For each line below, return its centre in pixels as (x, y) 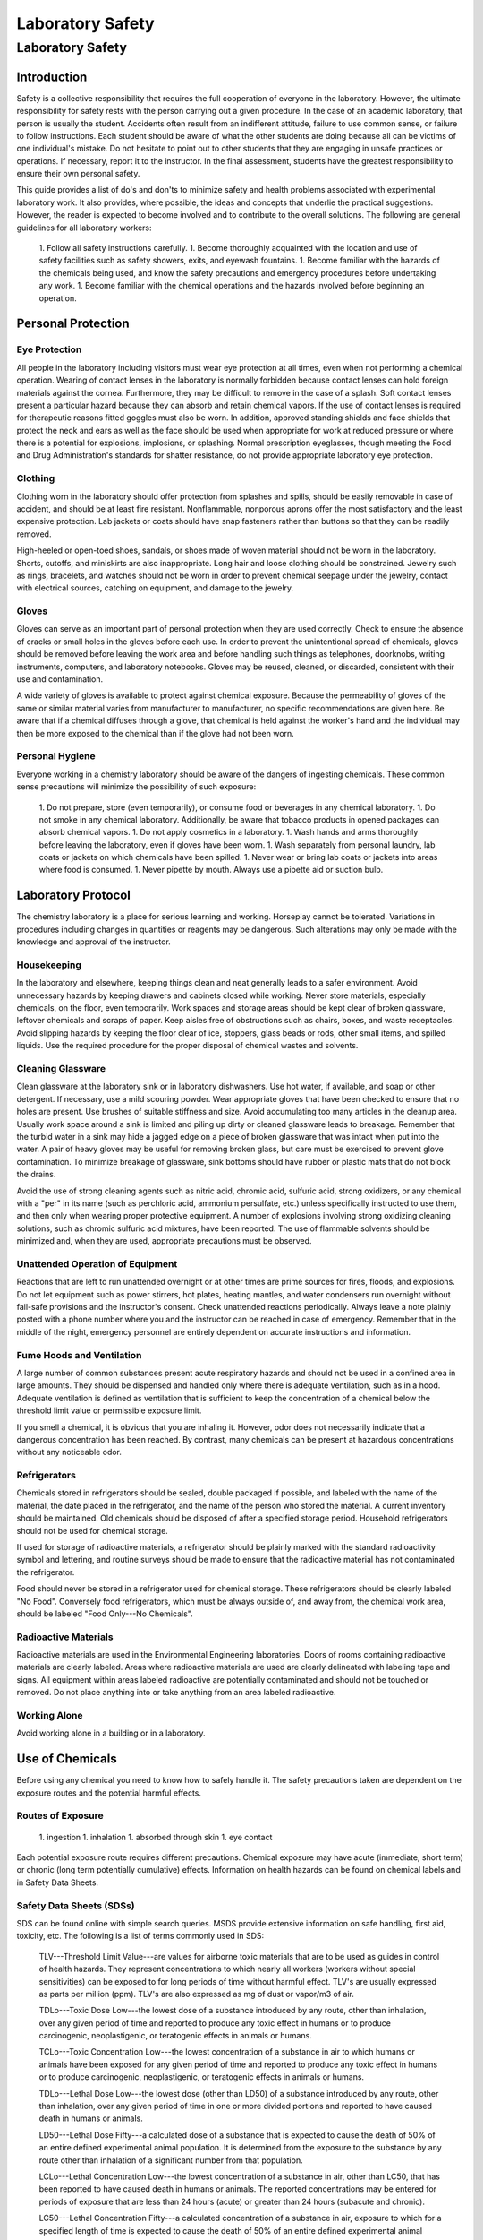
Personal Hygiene (56, 756)
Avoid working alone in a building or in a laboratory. (111, 1733)
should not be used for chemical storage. (93, 1530)
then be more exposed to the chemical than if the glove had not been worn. (155, 733)
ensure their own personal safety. (78, 174)
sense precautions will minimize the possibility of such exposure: (136, 787)
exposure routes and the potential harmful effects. (109, 1793)
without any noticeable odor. (69, 1452)
